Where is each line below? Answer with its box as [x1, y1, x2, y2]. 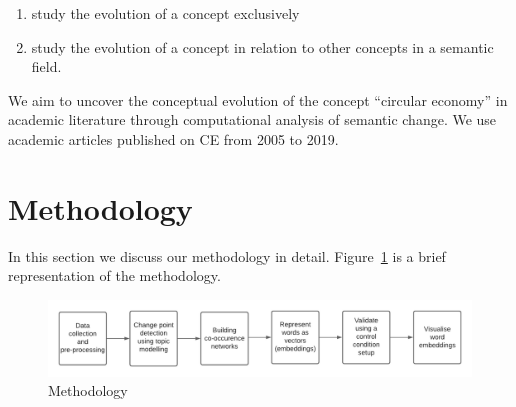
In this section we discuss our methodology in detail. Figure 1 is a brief [8, 245, 446, 266]
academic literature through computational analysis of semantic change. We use [8, 109, 497, 130]
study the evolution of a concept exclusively [31, 3, 300, 23]
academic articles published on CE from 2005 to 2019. [8, 128, 339, 149]
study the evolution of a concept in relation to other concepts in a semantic [31, 36, 494, 57]
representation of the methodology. [8, 265, 221, 286]
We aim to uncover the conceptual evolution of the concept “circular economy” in [8, 89, 508, 110]
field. [31, 56, 62, 77]
